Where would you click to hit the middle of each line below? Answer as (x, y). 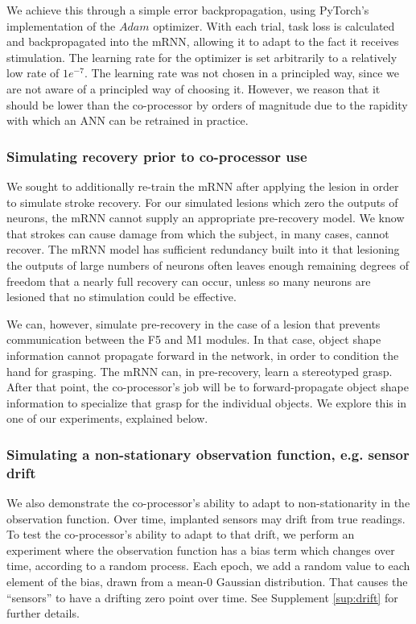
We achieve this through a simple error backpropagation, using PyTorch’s (188, 10)
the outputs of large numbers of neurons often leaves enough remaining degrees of (208, 264)
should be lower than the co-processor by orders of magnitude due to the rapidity (207, 104)
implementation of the (61, 25)
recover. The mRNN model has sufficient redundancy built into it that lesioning (203, 249)
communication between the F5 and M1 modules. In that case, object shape (194, 339)
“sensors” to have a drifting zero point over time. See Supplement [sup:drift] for (202, 597)
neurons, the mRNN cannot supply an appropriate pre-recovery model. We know (206, 218)
